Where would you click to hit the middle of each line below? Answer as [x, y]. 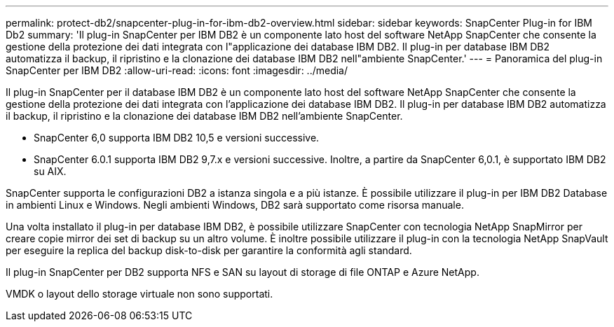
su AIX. [50, 171]
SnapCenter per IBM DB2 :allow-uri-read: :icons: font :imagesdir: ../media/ [177, 70]
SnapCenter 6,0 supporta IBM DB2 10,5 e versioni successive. [177, 138]
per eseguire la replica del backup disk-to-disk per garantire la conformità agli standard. [209, 250]
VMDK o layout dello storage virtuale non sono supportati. [139, 294]
